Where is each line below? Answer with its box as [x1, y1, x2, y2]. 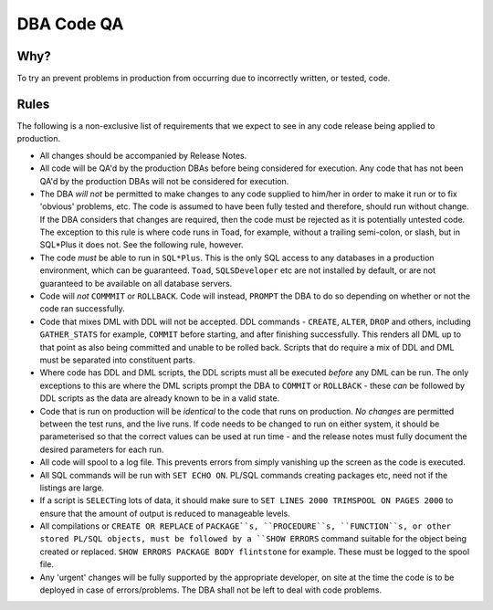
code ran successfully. [39, 303, 125, 314]
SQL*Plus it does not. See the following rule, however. [39, 239, 244, 250]
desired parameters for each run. [39, 444, 164, 455]
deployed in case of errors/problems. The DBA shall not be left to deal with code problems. [39, 584, 383, 595]
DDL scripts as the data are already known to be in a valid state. [39, 393, 280, 404]
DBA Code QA [16, 14, 124, 34]
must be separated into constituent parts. [39, 354, 195, 365]
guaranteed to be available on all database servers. [39, 278, 233, 289]
